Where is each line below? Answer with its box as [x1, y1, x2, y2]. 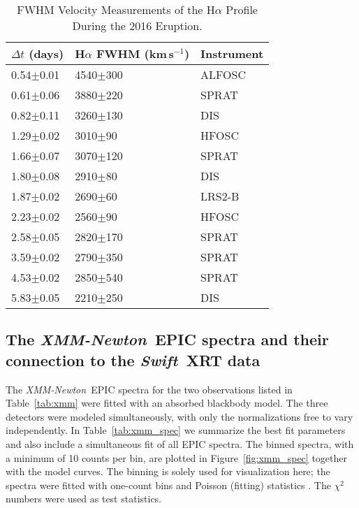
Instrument [200, 45, 264, 61]
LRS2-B [200, 188, 240, 204]
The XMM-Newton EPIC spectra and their [6, 328, 329, 350]
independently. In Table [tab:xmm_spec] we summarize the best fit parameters [6, 423, 346, 437]
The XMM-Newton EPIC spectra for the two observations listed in [6, 382, 293, 396]
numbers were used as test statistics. [6, 491, 162, 506]
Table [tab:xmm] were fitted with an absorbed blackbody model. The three [6, 395, 328, 410]
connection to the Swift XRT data [6, 349, 261, 370]
